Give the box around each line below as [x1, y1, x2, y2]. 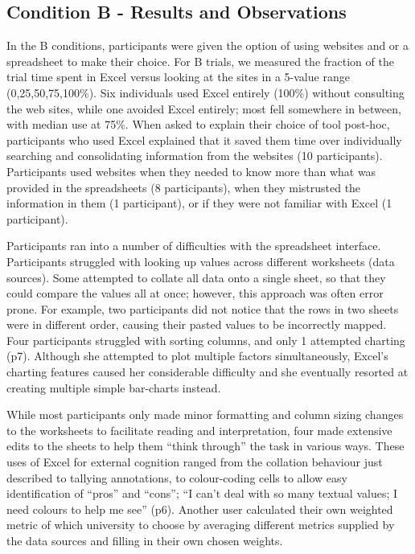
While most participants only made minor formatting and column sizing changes [6, 406, 404, 423]
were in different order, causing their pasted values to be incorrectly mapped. [6, 316, 387, 333]
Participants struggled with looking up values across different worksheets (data [6, 252, 395, 269]
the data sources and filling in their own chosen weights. [6, 532, 283, 549]
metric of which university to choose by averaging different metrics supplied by [6, 516, 395, 533]
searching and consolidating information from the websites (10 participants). [6, 147, 383, 164]
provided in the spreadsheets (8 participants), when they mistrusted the [6, 179, 361, 195]
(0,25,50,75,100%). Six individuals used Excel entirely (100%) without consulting [6, 84, 405, 101]
